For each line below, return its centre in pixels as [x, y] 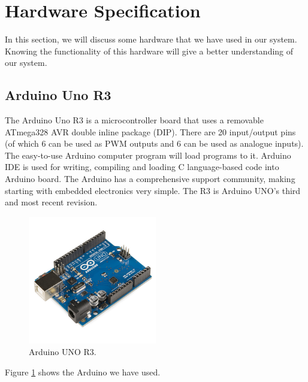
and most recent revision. [51, 202]
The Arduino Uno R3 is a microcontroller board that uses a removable [134, 120]
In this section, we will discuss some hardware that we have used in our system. [151, 39]
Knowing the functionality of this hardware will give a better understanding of [149, 51]
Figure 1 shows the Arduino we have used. [83, 372]
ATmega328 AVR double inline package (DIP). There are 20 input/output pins [150, 131]
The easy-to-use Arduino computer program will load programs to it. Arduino [148, 155]
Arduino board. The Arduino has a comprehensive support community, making [150, 179]
